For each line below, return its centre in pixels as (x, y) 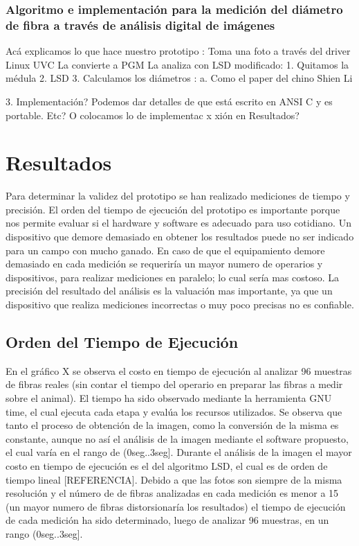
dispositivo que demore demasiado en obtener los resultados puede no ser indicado (180, 237)
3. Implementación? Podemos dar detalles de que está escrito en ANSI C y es (169, 101)
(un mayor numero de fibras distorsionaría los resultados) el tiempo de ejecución (176, 506)
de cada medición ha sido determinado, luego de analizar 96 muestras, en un (167, 520)
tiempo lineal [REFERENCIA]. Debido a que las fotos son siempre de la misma (174, 479)
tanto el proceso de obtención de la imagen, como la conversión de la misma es (172, 425)
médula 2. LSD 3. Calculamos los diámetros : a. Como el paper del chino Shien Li (179, 78)
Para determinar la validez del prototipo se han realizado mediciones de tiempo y (178, 196)
